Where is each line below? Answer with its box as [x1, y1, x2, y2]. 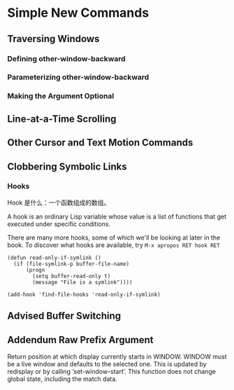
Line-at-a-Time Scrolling [7, 113, 117, 125]
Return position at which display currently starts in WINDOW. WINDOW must [7, 352, 227, 361]
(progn [25, 266, 45, 274]
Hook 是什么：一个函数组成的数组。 [7, 198, 110, 207]
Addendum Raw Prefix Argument [7, 334, 154, 346]
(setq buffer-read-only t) [32, 272, 111, 279]
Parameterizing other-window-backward [7, 72, 149, 82]
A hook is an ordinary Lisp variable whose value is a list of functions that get [7, 212, 227, 221]
